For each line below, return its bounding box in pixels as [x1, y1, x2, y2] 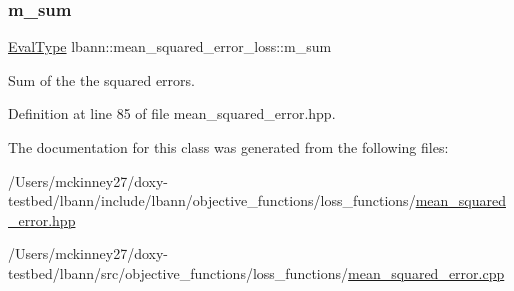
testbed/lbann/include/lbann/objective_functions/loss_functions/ [8, 190, 416, 211]
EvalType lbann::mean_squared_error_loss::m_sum [8, 36, 332, 57]
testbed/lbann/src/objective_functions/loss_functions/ [8, 262, 349, 283]
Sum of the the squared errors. [8, 69, 195, 90]
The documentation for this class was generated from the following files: [8, 137, 449, 157]
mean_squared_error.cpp [348, 262, 505, 283]
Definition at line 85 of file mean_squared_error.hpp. [8, 103, 336, 124]
